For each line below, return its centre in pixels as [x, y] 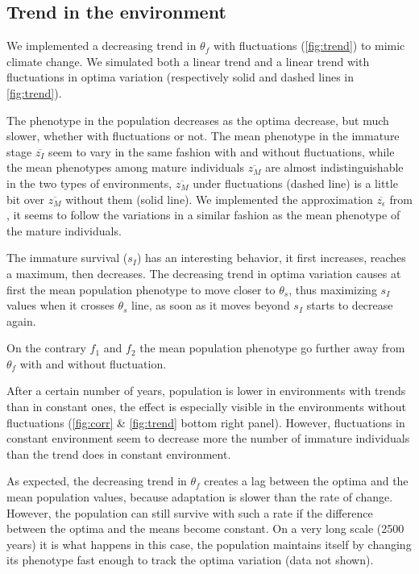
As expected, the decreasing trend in [97, 481]
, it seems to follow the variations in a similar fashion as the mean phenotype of [203, 215]
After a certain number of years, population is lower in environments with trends [206, 391]
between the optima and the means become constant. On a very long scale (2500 [205, 528]
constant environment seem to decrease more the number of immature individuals [208, 438]
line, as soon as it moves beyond [211, 305]
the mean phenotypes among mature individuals [125, 167]
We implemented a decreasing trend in [102, 46]
